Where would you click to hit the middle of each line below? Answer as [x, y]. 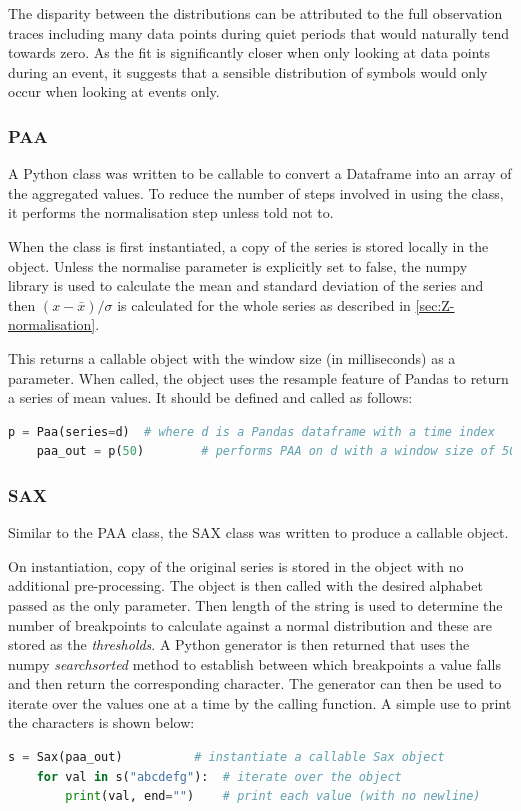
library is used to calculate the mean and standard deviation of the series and [246, 285]
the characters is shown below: [101, 722]
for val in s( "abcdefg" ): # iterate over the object [219, 776]
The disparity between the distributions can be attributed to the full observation [255, 13]
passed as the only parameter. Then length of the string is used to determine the [255, 604]
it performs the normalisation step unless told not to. [171, 212]
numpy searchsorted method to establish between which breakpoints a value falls [254, 663]
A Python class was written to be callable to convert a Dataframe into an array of [260, 173]
